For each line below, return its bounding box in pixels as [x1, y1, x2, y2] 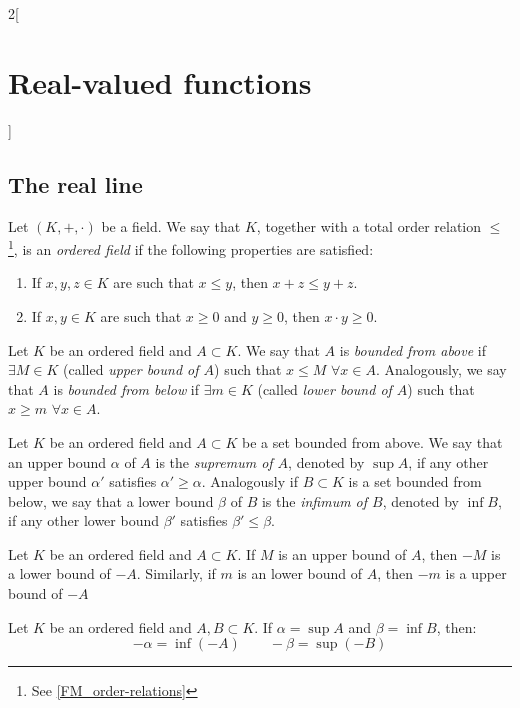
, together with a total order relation [256, 215, 482, 236]
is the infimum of [261, 490, 368, 511]
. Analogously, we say [375, 359, 507, 380]
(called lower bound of [257, 378, 392, 399]
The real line [8, 168, 143, 199]
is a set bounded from [348, 471, 482, 492]
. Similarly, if [136, 563, 216, 584]
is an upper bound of [278, 543, 407, 564]
